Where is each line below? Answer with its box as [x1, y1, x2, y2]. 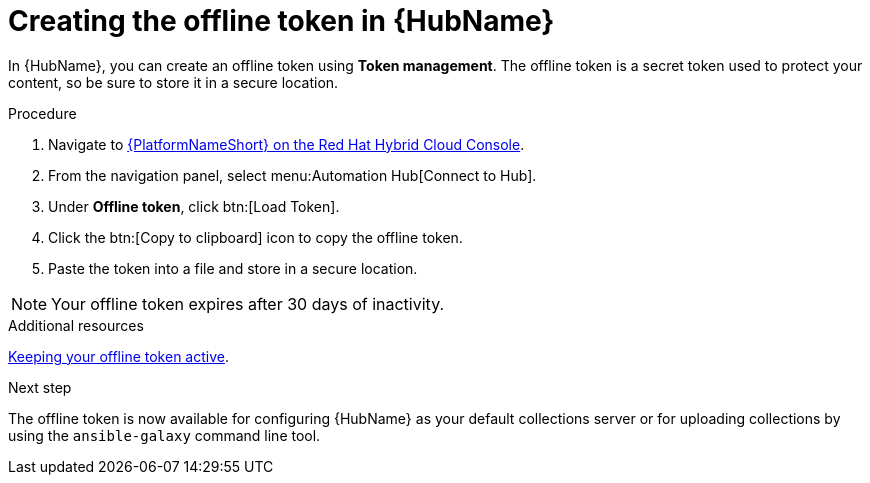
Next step [8, 378, 72, 396]
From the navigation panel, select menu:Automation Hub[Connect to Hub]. [48, 166, 537, 184]
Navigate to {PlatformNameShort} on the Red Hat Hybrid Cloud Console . [48, 135, 525, 153]
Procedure [8, 104, 77, 122]
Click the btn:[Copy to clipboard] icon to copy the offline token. [48, 228, 463, 246]
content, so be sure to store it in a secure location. [8, 73, 339, 91]
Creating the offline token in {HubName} [8, 4, 555, 38]
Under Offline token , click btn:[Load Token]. [48, 197, 340, 215]
